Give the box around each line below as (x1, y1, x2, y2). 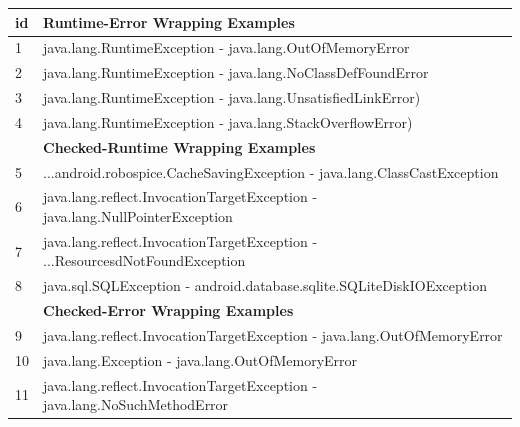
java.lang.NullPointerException (43, 206, 233, 226)
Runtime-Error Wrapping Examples (43, 11, 295, 32)
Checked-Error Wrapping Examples (43, 300, 294, 321)
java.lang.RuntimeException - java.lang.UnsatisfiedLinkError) (43, 87, 421, 108)
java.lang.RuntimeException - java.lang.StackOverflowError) (43, 111, 413, 132)
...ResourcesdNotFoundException (43, 250, 246, 271)
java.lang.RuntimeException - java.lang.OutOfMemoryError (43, 37, 410, 58)
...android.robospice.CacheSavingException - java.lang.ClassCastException (43, 161, 499, 182)
